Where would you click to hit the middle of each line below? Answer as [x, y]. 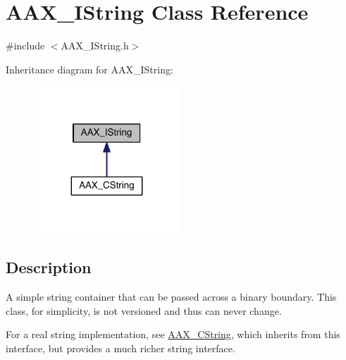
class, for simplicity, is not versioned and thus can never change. [144, 310]
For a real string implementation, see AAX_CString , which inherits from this [173, 334]
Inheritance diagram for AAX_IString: [89, 69]
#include [25, 46]
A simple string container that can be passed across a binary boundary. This [171, 297]
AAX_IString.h [95, 46]
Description [49, 267]
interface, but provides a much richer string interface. [121, 348]
